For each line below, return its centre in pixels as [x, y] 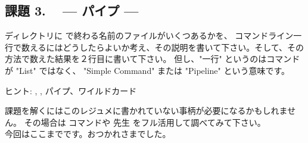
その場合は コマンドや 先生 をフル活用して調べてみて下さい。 [145, 122]
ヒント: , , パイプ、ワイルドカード [71, 90]
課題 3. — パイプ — [72, 10]
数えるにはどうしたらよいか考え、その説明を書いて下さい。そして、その [163, 47]
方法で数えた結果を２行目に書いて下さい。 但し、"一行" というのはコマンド [153, 59]
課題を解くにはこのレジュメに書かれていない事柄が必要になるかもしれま [146, 111]
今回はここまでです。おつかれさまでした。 [88, 134]
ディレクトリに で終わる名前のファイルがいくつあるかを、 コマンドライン [149, 35]
